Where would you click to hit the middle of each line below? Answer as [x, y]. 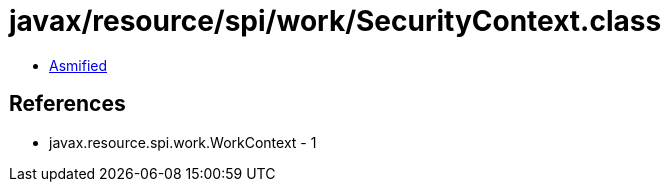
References [67, 104]
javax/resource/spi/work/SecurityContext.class [335, 21]
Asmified [78, 65]
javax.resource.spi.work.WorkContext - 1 [183, 142]
